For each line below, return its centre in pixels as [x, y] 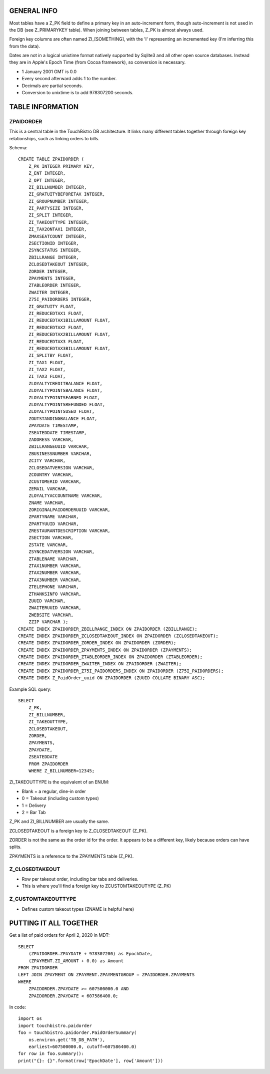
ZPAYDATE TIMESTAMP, [53, 426]
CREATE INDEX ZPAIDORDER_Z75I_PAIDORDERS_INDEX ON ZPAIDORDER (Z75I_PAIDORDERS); [121, 671]
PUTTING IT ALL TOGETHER [54, 923]
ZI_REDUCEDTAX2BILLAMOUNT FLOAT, [69, 335]
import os [30, 1019]
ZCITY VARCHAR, [47, 461]
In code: [18, 1007]
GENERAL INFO [33, 11]
